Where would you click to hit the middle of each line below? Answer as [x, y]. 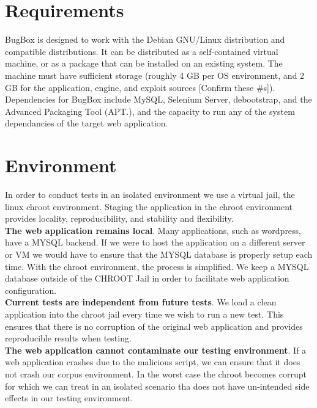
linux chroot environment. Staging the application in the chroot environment [149, 206]
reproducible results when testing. [68, 338]
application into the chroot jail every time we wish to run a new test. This [144, 314]
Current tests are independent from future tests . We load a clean [141, 302]
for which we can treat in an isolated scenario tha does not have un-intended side [157, 386]
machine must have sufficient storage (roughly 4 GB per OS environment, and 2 [155, 75]
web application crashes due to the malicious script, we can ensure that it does [153, 362]
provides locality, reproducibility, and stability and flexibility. [119, 218]
